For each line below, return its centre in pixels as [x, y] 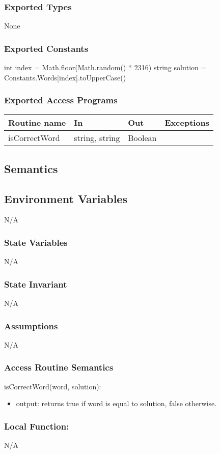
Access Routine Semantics [59, 367]
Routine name [37, 123]
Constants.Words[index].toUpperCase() [65, 77]
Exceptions [187, 123]
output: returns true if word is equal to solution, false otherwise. [116, 403]
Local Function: [37, 426]
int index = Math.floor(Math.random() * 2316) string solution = [105, 67]
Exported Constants [46, 48]
